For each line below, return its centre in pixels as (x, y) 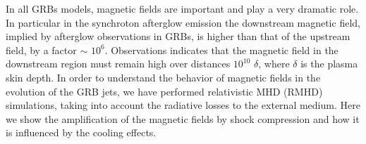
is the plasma (329, 64)
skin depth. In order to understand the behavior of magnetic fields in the (163, 77)
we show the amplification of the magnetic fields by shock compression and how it (183, 118)
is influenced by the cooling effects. (81, 132)
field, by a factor (41, 50)
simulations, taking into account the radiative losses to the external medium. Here (183, 105)
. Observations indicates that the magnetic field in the (221, 50)
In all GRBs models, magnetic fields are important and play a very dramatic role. (182, 8)
